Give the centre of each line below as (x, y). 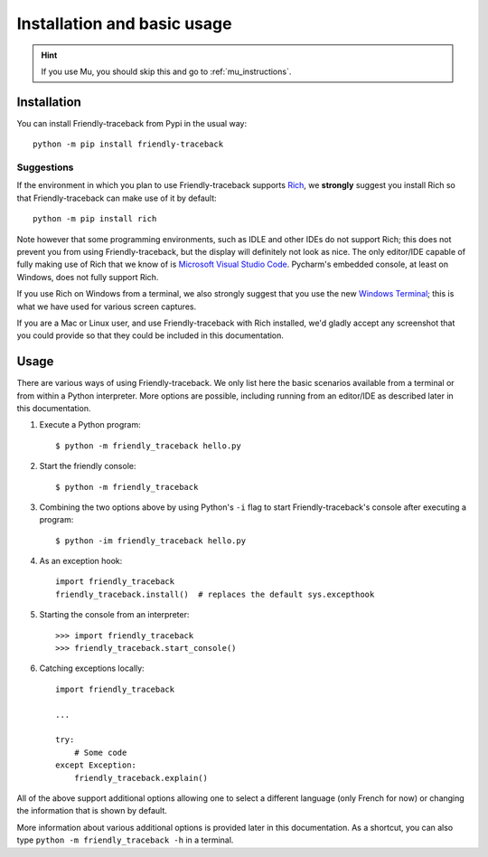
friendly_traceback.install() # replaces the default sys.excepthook (215, 594)
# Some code (100, 752)
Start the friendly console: (88, 466)
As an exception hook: (81, 561)
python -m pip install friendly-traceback (128, 144)
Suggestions (45, 167)
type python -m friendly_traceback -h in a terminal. (125, 840)
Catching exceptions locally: (92, 668)
